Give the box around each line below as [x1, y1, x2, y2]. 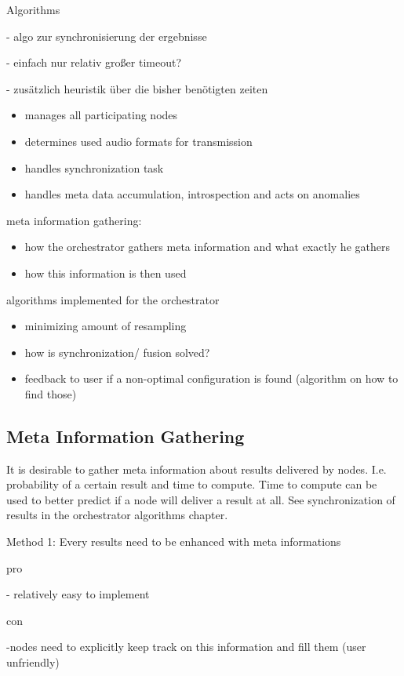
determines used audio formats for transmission [24, 133, 253, 149]
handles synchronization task [24, 159, 164, 176]
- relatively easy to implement [6, 586, 150, 602]
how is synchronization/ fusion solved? [24, 343, 210, 360]
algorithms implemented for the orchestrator [6, 291, 220, 307]
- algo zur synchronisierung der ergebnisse [6, 27, 207, 44]
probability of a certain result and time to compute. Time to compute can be [6, 476, 377, 492]
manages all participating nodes [24, 107, 178, 123]
